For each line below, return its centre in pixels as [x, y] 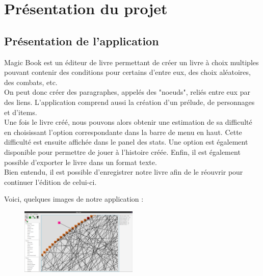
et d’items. [21, 112]
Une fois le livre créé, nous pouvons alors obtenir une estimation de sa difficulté [128, 122]
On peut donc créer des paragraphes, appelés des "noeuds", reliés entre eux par [127, 92]
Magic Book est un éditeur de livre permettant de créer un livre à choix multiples [131, 62]
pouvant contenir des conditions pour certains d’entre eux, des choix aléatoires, [127, 72]
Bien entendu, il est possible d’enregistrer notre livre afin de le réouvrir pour [124, 172]
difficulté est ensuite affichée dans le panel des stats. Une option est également [126, 142]
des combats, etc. [31, 82]
